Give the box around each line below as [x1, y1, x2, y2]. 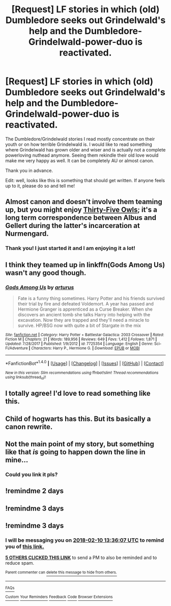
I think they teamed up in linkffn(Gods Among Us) [5, 260, 165, 269]
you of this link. [5, 543, 44, 550]
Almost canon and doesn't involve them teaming [5, 197, 163, 206]
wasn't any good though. [5, 268, 87, 277]
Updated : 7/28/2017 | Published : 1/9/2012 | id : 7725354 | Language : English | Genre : [5, 341, 154, 346]
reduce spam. [5, 560, 35, 566]
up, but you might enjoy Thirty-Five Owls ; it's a [5, 206, 158, 214]
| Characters [28, 345, 51, 350]
